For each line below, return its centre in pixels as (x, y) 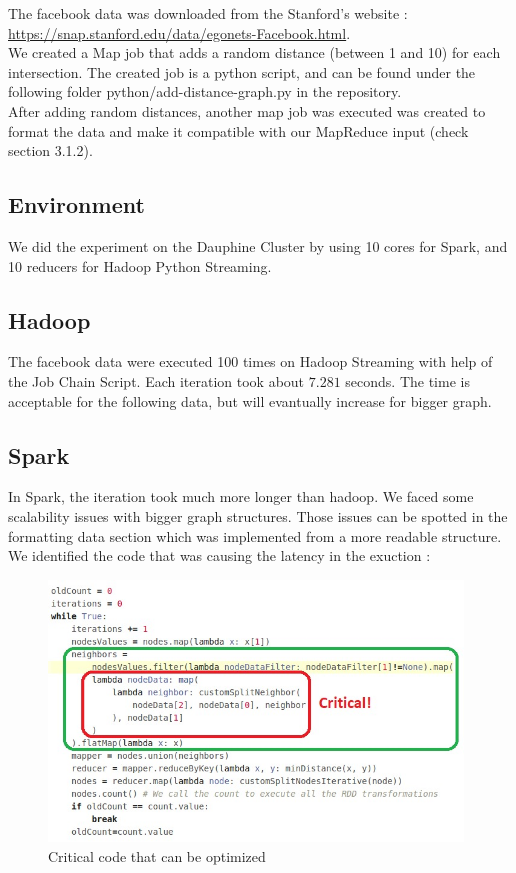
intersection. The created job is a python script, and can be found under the (242, 71)
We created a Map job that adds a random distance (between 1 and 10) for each (254, 52)
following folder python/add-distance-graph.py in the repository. (205, 91)
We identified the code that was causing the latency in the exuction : (219, 555)
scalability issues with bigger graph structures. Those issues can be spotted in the (258, 515)
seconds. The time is (407, 380)
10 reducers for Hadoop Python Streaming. (140, 265)
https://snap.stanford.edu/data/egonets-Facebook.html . (179, 32)
